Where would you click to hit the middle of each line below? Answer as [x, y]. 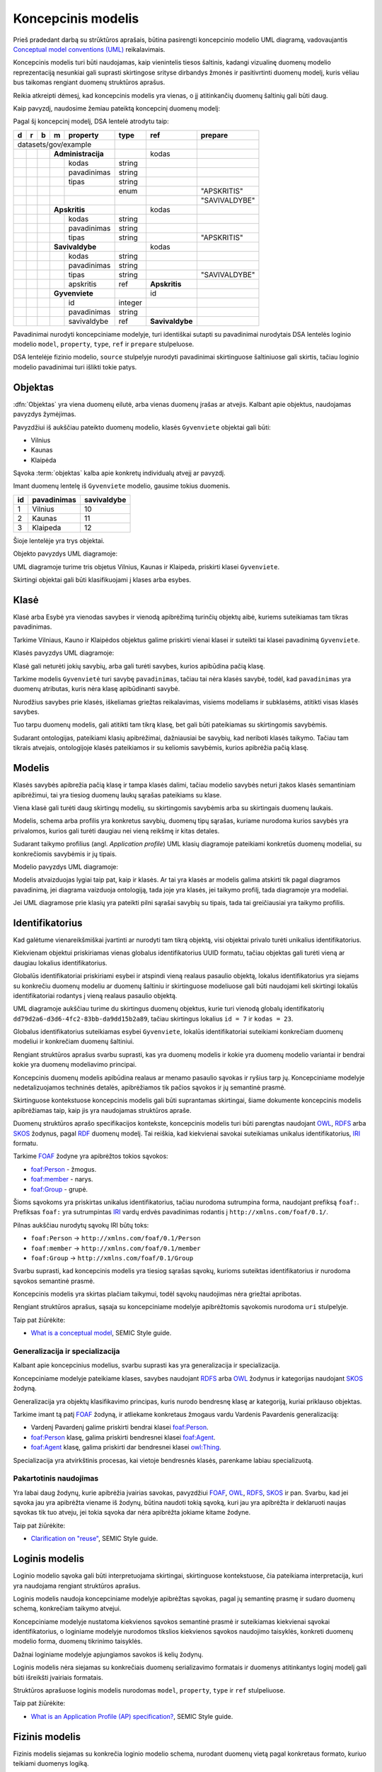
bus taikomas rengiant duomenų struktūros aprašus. [89, 82]
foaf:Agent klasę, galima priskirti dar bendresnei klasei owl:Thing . [126, 1447]
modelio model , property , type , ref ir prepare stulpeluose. [104, 344]
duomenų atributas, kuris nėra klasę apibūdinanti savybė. [97, 689]
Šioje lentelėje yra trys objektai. [59, 540]
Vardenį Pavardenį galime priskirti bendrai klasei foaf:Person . [120, 1428]
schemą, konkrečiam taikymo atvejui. [67, 1608]
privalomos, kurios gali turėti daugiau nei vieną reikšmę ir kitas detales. [116, 831]
